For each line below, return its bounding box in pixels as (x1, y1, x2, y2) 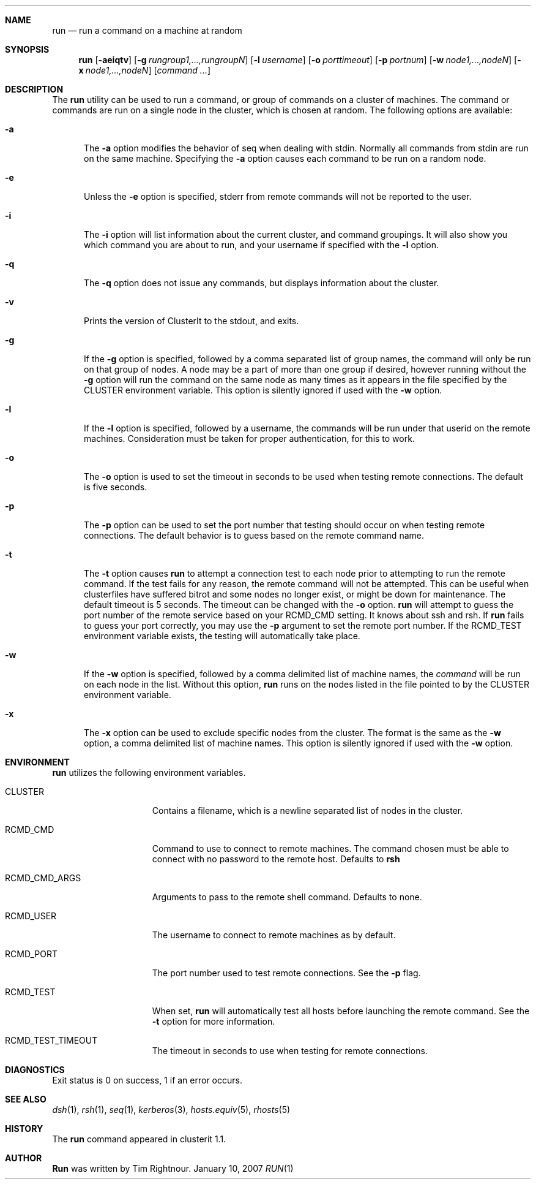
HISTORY (5, 1123, 43, 1134)
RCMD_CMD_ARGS (5, 873, 81, 883)
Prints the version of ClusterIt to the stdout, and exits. (84, 316, 299, 326)
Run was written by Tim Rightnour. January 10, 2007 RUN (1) (52, 1163, 294, 1174)
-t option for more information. (152, 1016, 275, 1027)
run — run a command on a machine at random (52, 25, 242, 36)
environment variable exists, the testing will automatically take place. (84, 631, 360, 641)
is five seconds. (84, 482, 147, 492)
